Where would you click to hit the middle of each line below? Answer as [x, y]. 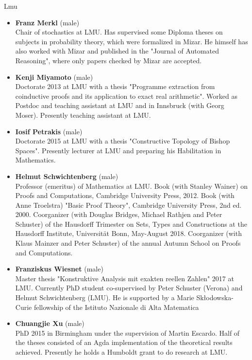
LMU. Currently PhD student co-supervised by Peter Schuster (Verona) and [129, 288]
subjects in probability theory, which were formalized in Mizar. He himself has [132, 41]
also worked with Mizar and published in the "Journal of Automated [117, 51]
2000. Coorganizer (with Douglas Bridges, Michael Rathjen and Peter [119, 214]
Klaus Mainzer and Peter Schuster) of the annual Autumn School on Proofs [128, 243]
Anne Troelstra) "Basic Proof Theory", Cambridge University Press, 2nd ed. [128, 205]
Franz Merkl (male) [47, 22]
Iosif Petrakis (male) [49, 131]
